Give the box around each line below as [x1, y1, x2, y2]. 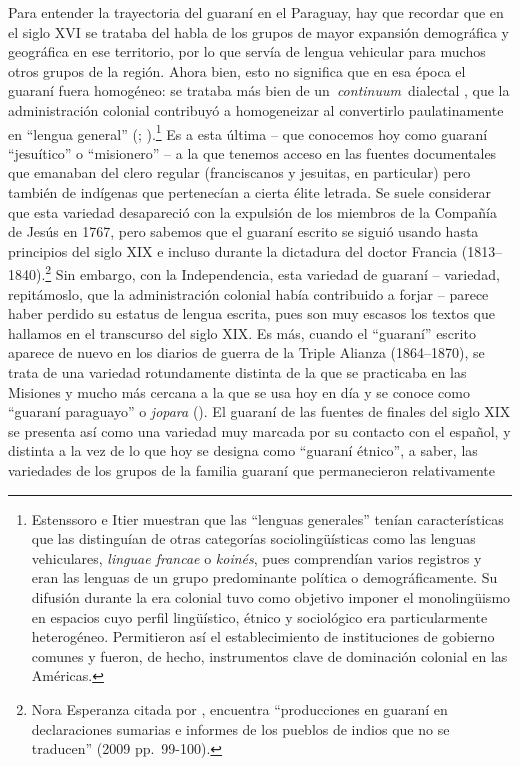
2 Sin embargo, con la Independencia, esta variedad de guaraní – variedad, [45, 261, 500, 285]
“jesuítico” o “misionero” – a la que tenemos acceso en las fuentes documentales [8, 142, 497, 163]
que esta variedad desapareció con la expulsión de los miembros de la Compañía [8, 201, 497, 222]
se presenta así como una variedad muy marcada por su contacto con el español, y [8, 420, 511, 441]
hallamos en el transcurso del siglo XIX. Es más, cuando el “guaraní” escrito [8, 322, 476, 343]
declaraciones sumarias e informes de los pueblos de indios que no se [31, 718, 450, 739]
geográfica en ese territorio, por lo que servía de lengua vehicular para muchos [8, 41, 486, 62]
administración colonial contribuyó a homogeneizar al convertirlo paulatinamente [8, 99, 504, 120]
